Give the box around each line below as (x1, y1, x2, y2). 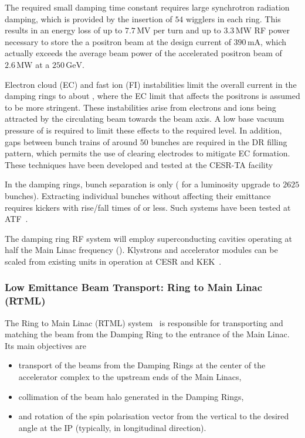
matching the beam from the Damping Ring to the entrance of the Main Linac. (5, 328, 290, 340)
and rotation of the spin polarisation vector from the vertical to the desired (18, 410, 289, 422)
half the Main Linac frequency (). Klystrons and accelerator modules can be (5, 244, 278, 256)
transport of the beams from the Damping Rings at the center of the (18, 359, 266, 371)
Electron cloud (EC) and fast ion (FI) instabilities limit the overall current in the (5, 78, 297, 90)
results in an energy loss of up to (5, 24, 123, 36)
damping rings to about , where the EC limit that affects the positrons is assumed (5, 90, 300, 102)
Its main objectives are (5, 339, 87, 351)
